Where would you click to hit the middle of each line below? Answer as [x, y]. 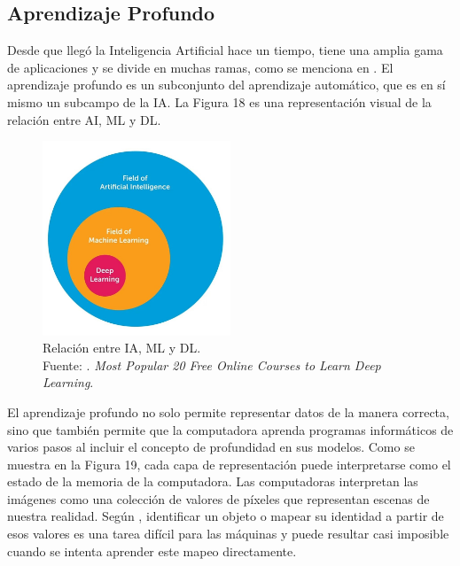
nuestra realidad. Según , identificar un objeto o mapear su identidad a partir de [226, 516]
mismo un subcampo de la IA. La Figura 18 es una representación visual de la [219, 101]
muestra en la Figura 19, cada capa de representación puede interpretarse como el [229, 464]
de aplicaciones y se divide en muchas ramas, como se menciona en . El [200, 67]
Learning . [68, 382]
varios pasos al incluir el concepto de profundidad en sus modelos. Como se [211, 447]
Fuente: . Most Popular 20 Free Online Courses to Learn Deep [212, 364]
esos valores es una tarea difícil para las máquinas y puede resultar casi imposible [228, 534]
